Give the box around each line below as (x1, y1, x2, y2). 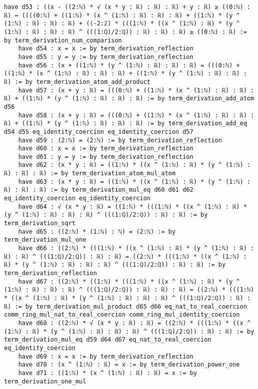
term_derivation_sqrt (4, 220, 76, 227)
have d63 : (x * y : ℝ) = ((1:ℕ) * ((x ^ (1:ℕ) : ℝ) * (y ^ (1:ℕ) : (18, 178, 251, 185)
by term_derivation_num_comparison (4, 36, 122, 44)
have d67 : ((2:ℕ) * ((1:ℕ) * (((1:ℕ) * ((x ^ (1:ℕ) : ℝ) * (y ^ (18, 278, 240, 285)
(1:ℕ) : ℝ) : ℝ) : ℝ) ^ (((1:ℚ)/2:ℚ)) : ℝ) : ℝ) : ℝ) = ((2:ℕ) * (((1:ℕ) (4, 286, 255, 294)
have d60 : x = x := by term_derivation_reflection (18, 145, 194, 152)
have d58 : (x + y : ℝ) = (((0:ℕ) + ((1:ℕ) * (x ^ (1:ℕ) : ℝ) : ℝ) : (18, 111, 255, 119)
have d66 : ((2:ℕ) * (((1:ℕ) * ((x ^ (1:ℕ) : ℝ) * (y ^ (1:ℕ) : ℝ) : (18, 245, 255, 252)
